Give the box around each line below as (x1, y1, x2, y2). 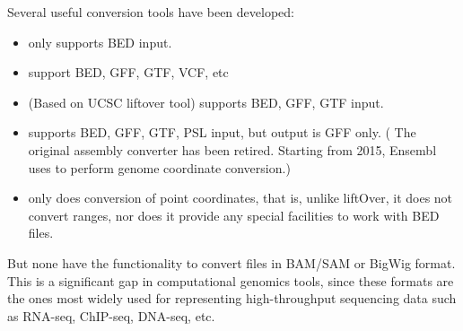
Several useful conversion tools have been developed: (7, 3, 294, 21)
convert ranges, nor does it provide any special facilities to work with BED (28, 205, 440, 224)
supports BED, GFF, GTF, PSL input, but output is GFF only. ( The (28, 123, 416, 142)
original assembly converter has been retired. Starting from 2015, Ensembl (28, 140, 437, 159)
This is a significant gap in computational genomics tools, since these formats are (7, 271, 454, 290)
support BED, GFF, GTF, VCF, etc (28, 63, 229, 82)
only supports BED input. (28, 32, 172, 51)
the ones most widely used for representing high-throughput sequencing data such (7, 289, 457, 308)
